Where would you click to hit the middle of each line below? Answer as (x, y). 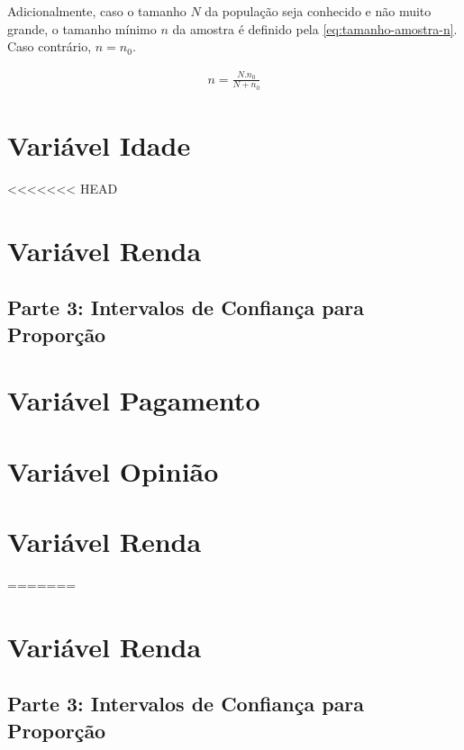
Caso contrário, (50, 46)
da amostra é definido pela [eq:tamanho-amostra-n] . (315, 28)
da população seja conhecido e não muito (318, 11)
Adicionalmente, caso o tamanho (97, 11)
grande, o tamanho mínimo (82, 28)
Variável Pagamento (134, 400)
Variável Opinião (113, 470)
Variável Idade (99, 145)
